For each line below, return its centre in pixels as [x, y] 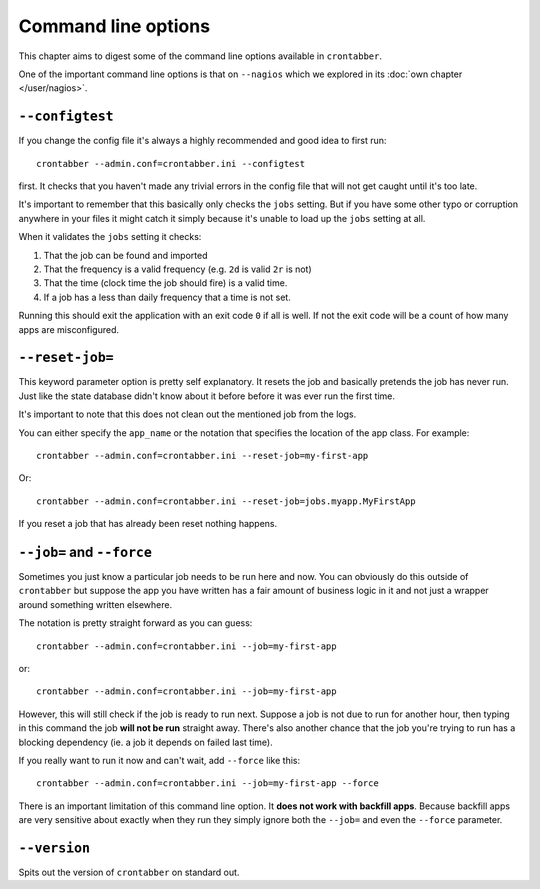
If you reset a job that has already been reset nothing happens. [148, 524]
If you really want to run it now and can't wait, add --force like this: [159, 760]
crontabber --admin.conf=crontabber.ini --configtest [170, 163]
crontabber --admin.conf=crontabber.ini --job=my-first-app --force [207, 783]
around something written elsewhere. [95, 604]
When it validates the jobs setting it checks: [110, 237]
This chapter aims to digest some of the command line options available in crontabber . [200, 56]
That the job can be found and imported [125, 255]
